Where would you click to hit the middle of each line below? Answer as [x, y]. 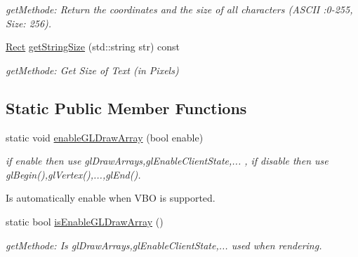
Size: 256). [29, 23]
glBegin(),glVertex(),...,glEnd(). [73, 174]
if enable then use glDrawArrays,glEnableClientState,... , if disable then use [167, 161]
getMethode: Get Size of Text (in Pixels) [92, 70]
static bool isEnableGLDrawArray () [85, 221]
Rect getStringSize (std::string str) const [93, 47]
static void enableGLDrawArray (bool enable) [105, 137]
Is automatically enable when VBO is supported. [111, 198]
